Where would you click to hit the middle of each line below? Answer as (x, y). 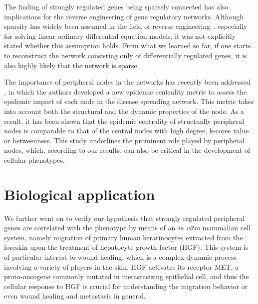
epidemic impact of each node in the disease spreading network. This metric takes (129, 101)
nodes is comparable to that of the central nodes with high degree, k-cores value (127, 131)
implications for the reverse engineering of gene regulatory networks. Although (124, 16)
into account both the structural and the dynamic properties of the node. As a (124, 111)
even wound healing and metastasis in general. (75, 296)
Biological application (80, 194)
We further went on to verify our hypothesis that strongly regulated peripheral (125, 218)
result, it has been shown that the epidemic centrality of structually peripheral (124, 121)
